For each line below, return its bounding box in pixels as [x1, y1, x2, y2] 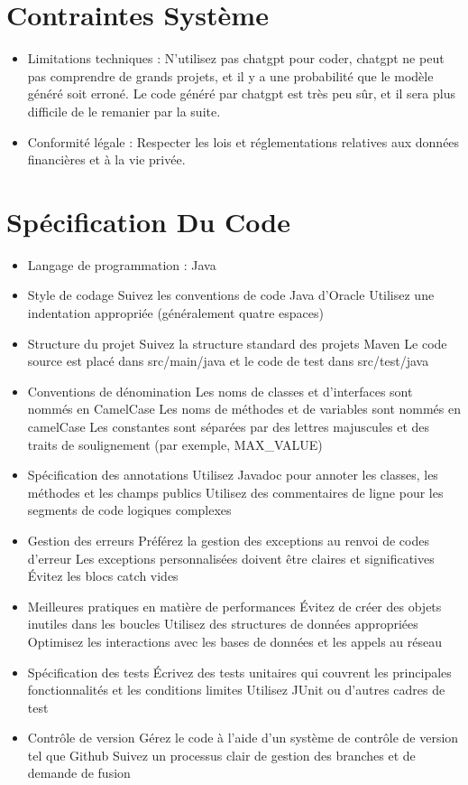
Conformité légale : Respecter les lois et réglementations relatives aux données [27, 132, 460, 151]
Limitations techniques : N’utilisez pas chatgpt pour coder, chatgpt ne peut [27, 49, 445, 68]
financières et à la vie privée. [27, 150, 186, 169]
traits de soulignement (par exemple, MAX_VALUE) [27, 435, 323, 453]
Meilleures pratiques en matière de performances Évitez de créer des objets [27, 596, 442, 615]
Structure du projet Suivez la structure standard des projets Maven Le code [27, 333, 447, 352]
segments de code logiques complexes [27, 500, 232, 519]
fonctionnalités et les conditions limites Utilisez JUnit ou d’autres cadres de [27, 680, 445, 699]
